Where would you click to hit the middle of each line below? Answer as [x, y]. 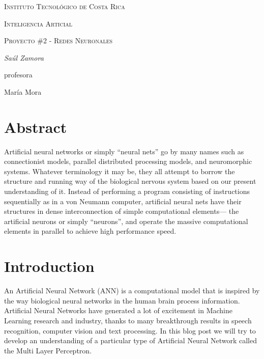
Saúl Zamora [24, 57]
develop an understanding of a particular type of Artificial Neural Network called [130, 340]
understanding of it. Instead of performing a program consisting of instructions [127, 191]
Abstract [36, 127]
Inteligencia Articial [38, 23]
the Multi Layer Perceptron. [48, 350]
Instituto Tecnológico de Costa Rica [65, 6]
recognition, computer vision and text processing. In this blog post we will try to [130, 330]
